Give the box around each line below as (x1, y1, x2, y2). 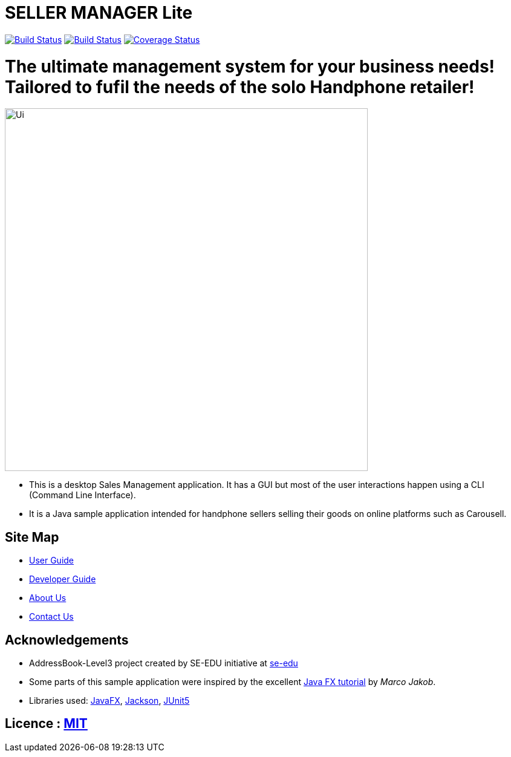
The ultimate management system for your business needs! (5, 56, 495, 77)
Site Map (5, 529, 59, 545)
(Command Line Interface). (29, 490, 136, 501)
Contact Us (29, 611, 74, 622)
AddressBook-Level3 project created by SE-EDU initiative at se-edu (29, 657, 298, 668)
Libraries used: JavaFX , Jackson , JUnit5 (29, 695, 190, 706)
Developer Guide (29, 574, 96, 585)
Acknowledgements (5, 632, 129, 648)
